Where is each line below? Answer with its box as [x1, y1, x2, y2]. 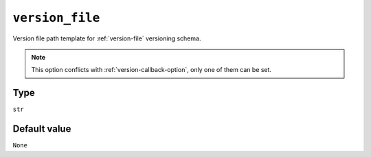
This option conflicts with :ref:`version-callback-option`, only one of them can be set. [31, 66, 271, 74]
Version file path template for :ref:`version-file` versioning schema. [12, 34, 201, 43]
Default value [12, 123, 71, 135]
